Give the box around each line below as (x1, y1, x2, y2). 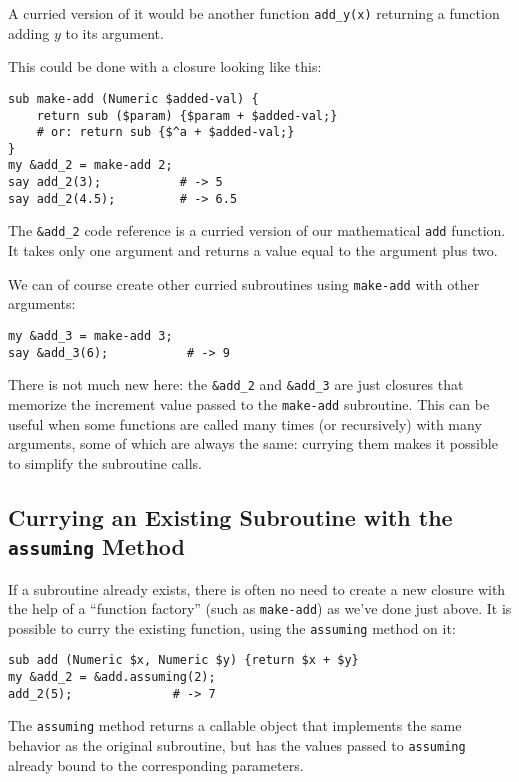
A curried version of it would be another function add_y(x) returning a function (8, 3, 500, 23)
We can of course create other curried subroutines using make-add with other (8, 273, 480, 294)
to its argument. (65, 22, 164, 43)
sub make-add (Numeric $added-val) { (8, 91, 259, 106)
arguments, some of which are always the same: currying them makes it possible (8, 433, 498, 454)
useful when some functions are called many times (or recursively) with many (8, 413, 482, 434)
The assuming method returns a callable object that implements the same (8, 715, 462, 736)
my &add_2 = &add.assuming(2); (8, 670, 216, 685)
